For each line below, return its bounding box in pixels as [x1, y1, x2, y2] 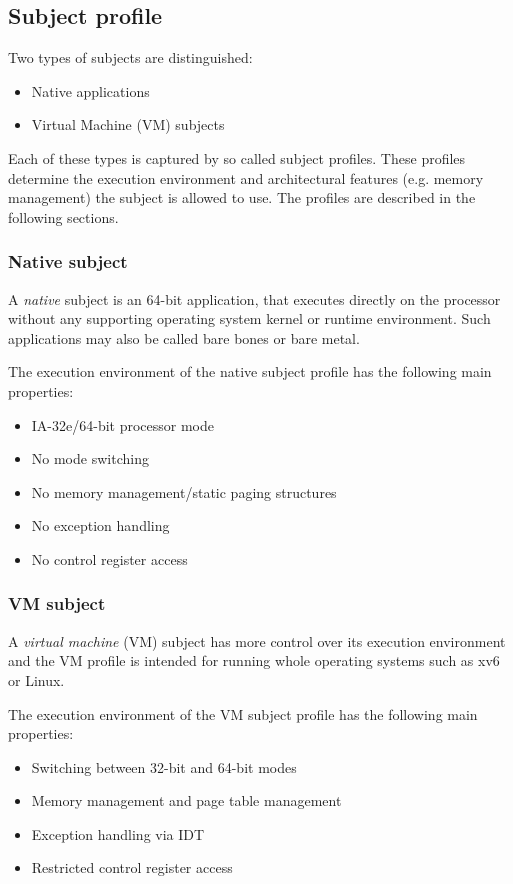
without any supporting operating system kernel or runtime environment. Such [8, 308, 491, 329]
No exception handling [31, 515, 170, 536]
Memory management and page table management [31, 790, 342, 811]
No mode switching [31, 448, 149, 469]
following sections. [8, 206, 119, 227]
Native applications [31, 80, 150, 101]
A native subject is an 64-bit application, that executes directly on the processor [8, 288, 501, 309]
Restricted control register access [31, 857, 233, 878]
